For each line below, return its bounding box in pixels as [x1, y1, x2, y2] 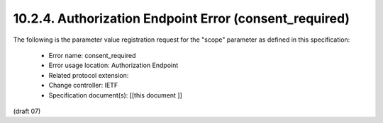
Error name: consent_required [48, 51, 136, 59]
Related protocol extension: [48, 71, 129, 79]
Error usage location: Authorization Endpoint [48, 61, 179, 70]
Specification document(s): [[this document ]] [48, 90, 182, 99]
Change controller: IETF [48, 81, 118, 90]
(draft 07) [13, 107, 41, 115]
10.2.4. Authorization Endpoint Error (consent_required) [13, 11, 350, 26]
